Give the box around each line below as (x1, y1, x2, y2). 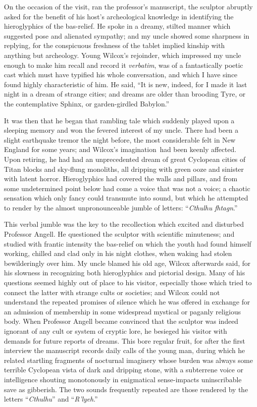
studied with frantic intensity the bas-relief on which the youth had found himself (4, 238, 252, 249)
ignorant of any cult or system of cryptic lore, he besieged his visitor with (4, 326, 227, 336)
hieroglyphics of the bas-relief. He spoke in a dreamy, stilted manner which (4, 21, 231, 31)
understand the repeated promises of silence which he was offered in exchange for (4, 297, 250, 307)
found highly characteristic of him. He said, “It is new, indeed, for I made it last (4, 79, 247, 89)
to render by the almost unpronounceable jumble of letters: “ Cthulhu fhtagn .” (4, 202, 238, 212)
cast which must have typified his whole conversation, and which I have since (4, 69, 238, 80)
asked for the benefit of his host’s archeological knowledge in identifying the (4, 11, 234, 21)
